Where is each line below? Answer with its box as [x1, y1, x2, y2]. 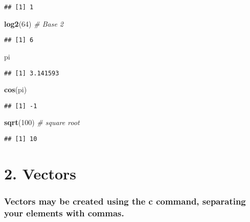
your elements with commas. [4, 206, 124, 219]
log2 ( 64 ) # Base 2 [4, 18, 63, 29]
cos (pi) [4, 84, 27, 95]
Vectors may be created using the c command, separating [4, 194, 246, 207]
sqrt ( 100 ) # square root [4, 117, 80, 128]
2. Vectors [4, 163, 77, 184]
